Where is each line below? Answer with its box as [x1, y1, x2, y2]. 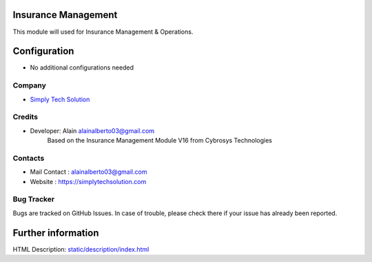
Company [12, 81, 46, 90]
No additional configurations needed [30, 63, 134, 72]
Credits [12, 112, 38, 122]
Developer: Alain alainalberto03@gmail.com [30, 126, 155, 134]
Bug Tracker [12, 194, 55, 204]
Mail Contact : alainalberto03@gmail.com [30, 168, 147, 176]
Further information [12, 227, 99, 239]
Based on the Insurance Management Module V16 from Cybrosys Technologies [47, 137, 272, 145]
